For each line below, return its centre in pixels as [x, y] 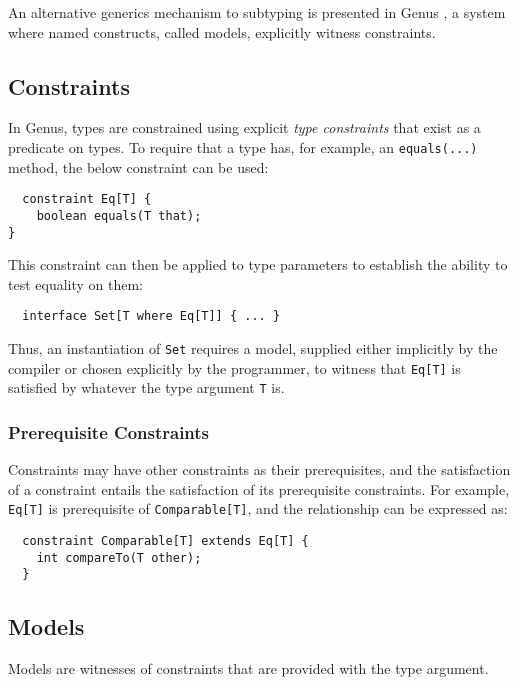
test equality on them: [76, 283]
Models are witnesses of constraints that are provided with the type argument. [248, 668]
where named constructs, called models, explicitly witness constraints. [222, 31]
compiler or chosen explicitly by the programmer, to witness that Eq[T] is [234, 367]
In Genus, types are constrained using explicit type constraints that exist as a [244, 127]
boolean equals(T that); [119, 215]
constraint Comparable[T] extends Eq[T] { [165, 541]
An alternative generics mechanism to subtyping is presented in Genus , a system [257, 12]
